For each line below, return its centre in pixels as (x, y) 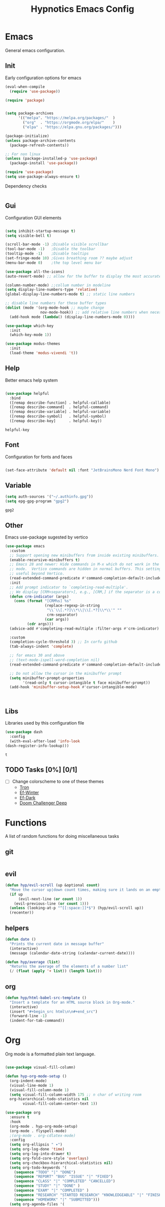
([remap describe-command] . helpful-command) (59, 407)
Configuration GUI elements (33, 218)
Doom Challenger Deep (43, 803)
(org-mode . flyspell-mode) (38, 1131)
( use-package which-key (29, 326)
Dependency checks (26, 186)
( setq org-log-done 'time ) (37, 1149)
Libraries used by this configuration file (45, 723)
